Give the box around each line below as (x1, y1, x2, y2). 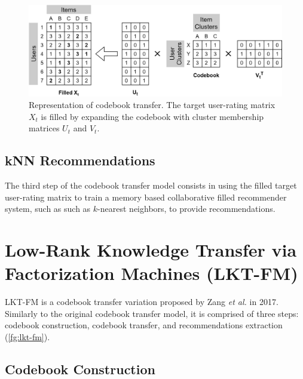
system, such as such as (5, 202, 91, 215)
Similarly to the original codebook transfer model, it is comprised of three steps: (5, 307, 299, 319)
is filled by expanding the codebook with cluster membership (41, 110, 264, 122)
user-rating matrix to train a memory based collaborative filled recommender (5, 190, 287, 203)
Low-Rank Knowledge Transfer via (5, 238, 297, 262)
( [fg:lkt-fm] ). (5, 331, 50, 343)
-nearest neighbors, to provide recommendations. (97, 202, 276, 215)
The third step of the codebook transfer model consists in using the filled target (5, 179, 297, 192)
